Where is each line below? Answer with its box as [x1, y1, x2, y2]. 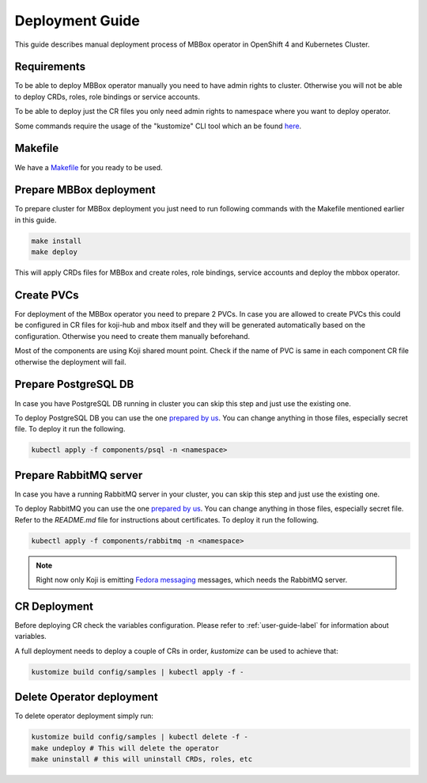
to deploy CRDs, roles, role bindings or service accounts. [14, 92, 201, 101]
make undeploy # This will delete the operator [31, 743, 219, 752]
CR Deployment [14, 599, 94, 613]
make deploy [31, 248, 78, 257]
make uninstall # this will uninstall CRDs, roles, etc [31, 754, 253, 763]
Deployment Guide [14, 12, 140, 29]
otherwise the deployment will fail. [14, 357, 127, 367]
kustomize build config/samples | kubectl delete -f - [31, 732, 248, 742]
